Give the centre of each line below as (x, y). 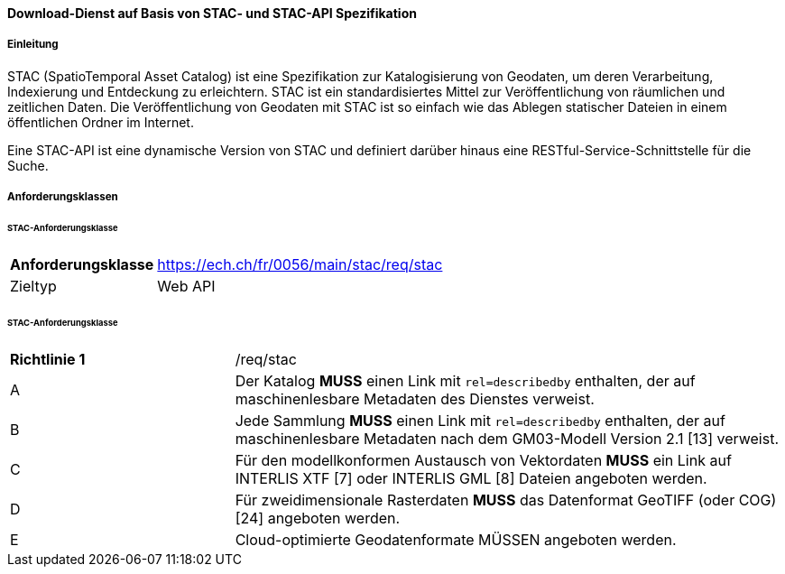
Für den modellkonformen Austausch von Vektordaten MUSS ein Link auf (483, 460)
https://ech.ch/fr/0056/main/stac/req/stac (300, 264)
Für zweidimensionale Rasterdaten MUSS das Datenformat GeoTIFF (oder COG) (506, 500)
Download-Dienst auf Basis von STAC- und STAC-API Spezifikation (212, 13)
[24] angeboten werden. (318, 518)
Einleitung (33, 45)
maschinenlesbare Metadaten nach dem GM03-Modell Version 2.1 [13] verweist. (507, 438)
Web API (186, 286)
